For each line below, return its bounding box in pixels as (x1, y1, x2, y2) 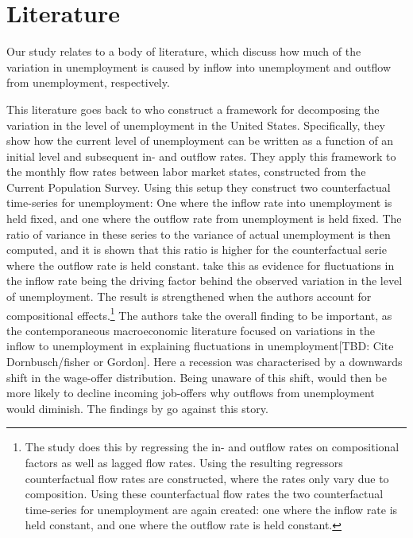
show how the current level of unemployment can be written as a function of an (6, 132, 394, 149)
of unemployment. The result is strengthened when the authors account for (6, 288, 372, 305)
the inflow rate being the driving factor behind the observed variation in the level (6, 272, 403, 289)
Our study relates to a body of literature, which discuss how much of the (6, 43, 361, 60)
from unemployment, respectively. (6, 74, 170, 91)
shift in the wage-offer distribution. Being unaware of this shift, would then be (6, 368, 387, 385)
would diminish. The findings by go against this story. (6, 400, 268, 416)
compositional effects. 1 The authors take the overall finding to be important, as (6, 304, 392, 323)
